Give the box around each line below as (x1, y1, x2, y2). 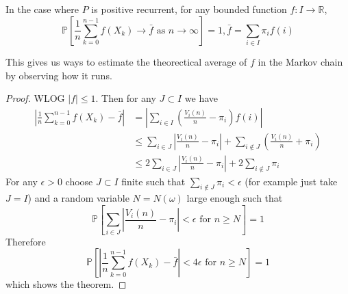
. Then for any (95, 91, 156, 105)
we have (184, 91, 219, 105)
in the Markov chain (258, 54, 343, 68)
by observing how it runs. (5, 68, 112, 82)
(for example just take (245, 174, 338, 188)
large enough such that (186, 191, 283, 205)
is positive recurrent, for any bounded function (91, 2, 287, 16)
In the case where (5, 2, 79, 16)
